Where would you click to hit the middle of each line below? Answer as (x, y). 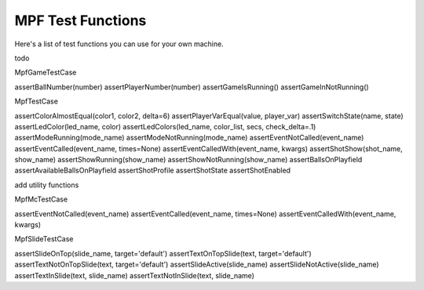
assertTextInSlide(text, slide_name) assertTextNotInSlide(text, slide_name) (135, 275)
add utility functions (47, 185)
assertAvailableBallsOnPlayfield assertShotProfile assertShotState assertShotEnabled (152, 170)
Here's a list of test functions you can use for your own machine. (119, 44)
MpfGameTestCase (46, 72)
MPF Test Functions (80, 20)
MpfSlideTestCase (44, 239)
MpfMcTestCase (41, 199)
